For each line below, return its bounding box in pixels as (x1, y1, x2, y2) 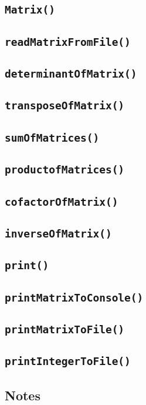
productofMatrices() (5, 163, 125, 176)
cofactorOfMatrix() (5, 195, 118, 208)
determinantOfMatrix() (5, 68, 137, 81)
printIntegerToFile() (5, 355, 131, 368)
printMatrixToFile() (5, 323, 125, 336)
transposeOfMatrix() (5, 99, 125, 112)
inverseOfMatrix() (5, 227, 112, 240)
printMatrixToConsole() (5, 291, 144, 304)
